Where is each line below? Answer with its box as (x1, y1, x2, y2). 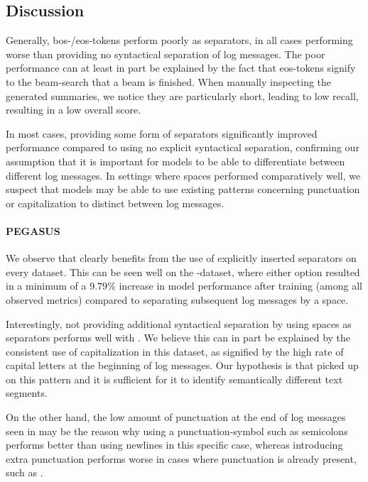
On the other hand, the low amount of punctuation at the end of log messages (6, 410, 346, 425)
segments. (6, 385, 48, 400)
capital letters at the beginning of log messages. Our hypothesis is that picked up (6, 358, 359, 373)
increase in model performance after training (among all (119, 278, 362, 293)
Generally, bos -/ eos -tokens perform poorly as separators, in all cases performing (6, 33, 353, 48)
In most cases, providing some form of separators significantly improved (6, 126, 318, 141)
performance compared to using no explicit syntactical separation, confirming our (6, 140, 359, 155)
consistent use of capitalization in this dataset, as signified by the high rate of (6, 344, 344, 358)
